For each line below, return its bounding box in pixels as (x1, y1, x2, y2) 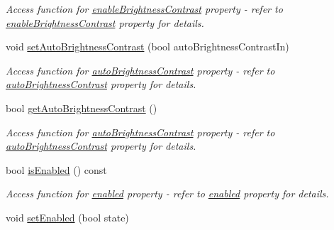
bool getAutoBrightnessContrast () (6, 100, 157, 115)
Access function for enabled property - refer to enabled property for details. (6, 186, 329, 201)
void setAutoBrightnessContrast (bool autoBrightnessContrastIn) (6, 39, 289, 54)
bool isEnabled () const (6, 162, 107, 177)
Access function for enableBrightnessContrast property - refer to (6, 1, 283, 16)
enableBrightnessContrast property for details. (6, 15, 204, 30)
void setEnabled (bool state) (6, 209, 129, 224)
